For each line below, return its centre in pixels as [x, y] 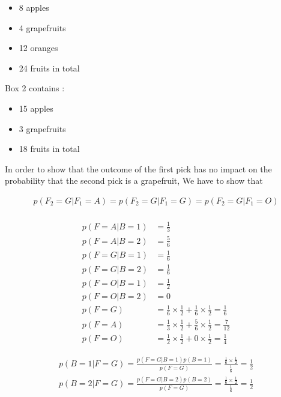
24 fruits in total [49, 68]
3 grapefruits [42, 128]
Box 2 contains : [35, 88]
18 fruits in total [49, 149]
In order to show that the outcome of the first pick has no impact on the [138, 168]
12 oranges [38, 48]
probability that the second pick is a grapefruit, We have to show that [134, 180]
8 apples [34, 7]
